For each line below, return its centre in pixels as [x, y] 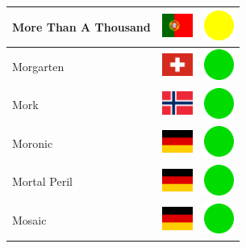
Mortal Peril [42, 181]
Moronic [33, 143]
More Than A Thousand [81, 26]
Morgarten [38, 66]
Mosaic [29, 220]
